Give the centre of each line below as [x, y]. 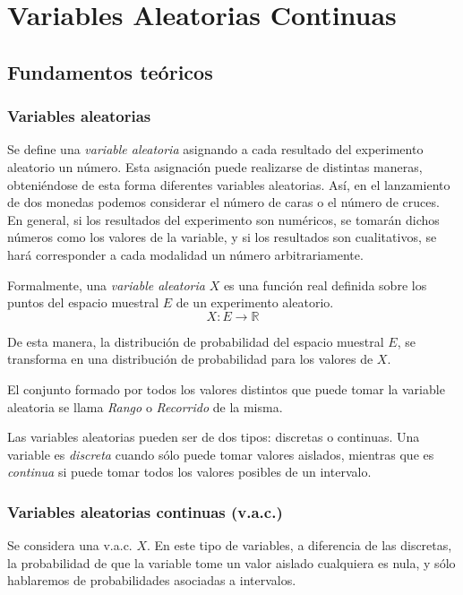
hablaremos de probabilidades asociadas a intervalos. [152, 580]
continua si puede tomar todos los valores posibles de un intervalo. [189, 472]
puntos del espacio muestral [83, 302]
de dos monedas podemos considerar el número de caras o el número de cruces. [223, 202]
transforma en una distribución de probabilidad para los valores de [190, 359]
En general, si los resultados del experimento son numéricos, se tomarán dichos [223, 219]
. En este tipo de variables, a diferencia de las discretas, [300, 545]
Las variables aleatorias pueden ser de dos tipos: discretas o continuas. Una [214, 437]
